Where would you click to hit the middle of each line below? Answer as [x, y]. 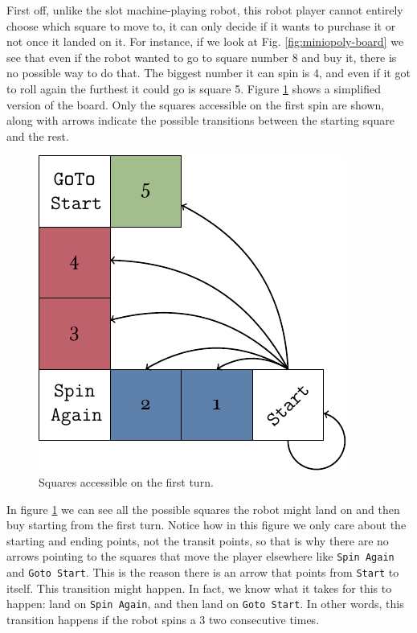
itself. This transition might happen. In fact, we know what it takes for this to [199, 588]
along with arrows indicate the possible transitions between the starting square [200, 120]
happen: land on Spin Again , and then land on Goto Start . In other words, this [205, 604]
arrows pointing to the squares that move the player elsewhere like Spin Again [200, 556]
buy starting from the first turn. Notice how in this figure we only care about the [206, 525]
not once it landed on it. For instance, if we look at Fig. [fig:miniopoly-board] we [205, 41]
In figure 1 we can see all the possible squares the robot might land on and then [203, 509]
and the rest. [38, 136]
